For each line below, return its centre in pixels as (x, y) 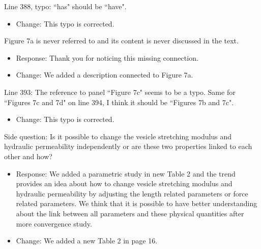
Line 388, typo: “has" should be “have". (65, 6)
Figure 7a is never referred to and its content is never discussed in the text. (121, 41)
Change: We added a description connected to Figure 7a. (105, 75)
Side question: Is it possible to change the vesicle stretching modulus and (118, 136)
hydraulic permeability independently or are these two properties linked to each (128, 146)
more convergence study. (54, 223)
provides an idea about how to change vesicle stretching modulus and (124, 183)
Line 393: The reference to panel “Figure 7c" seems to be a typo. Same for (120, 92)
